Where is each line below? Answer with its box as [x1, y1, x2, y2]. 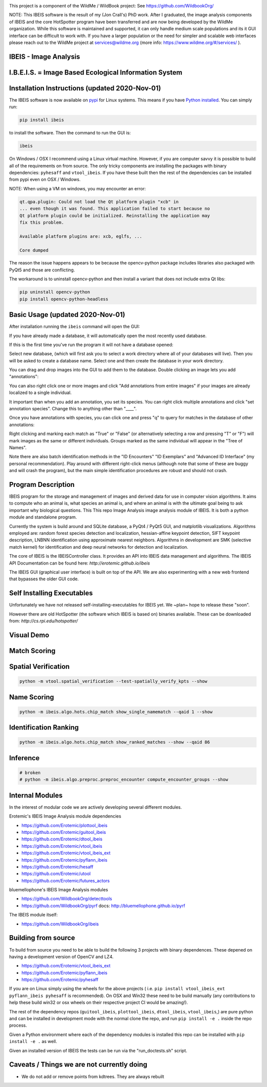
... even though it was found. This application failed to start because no [19, 206, 210, 212]
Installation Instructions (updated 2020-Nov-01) [9, 84, 161, 92]
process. [9, 1022, 27, 1028]
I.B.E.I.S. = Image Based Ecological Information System [9, 68, 182, 77]
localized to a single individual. [9, 390, 72, 395]
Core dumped [19, 247, 49, 253]
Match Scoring [9, 647, 56, 655]
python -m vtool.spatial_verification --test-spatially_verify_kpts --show [19, 679, 208, 684]
